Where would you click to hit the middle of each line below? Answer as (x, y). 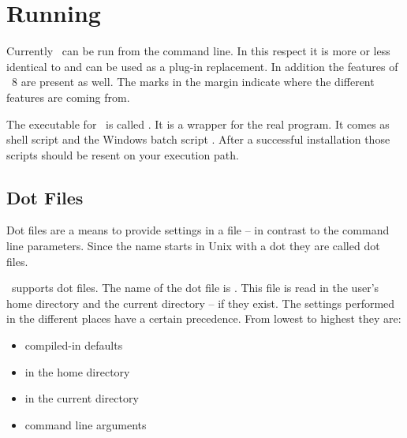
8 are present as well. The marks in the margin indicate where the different (193, 82)
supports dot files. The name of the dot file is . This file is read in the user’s (195, 288)
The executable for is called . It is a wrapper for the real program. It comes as (198, 124)
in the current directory (82, 398)
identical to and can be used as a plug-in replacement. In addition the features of (202, 66)
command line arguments (86, 424)
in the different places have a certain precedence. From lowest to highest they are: (204, 318)
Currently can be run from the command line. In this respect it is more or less (198, 51)
